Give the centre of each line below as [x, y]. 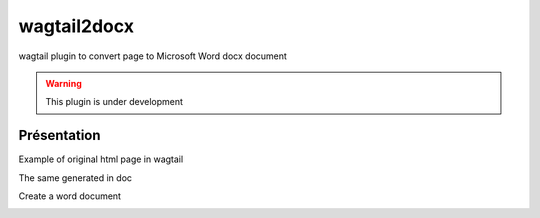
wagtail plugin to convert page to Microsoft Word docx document [152, 56]
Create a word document [70, 196]
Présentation [59, 135]
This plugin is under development [114, 102]
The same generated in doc [75, 177]
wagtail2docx [76, 26]
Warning [63, 83]
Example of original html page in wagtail [101, 159]
